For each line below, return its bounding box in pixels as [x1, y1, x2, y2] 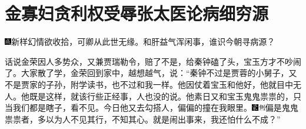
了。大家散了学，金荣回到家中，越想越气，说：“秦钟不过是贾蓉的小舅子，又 [5, 67, 297, 79]
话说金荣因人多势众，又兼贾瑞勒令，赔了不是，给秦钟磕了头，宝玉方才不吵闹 [5, 55, 301, 67]
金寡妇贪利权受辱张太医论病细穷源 [5, 1, 269, 25]
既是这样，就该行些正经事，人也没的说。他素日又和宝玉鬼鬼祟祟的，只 [29, 90, 301, 102]
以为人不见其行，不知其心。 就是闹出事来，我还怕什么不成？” [45, 113, 281, 125]
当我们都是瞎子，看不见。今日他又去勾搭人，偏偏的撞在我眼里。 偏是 [5, 101, 282, 114]
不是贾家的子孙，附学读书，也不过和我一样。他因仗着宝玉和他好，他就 [5, 78, 277, 90]
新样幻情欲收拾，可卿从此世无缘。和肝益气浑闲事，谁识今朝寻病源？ [11, 35, 275, 48]
